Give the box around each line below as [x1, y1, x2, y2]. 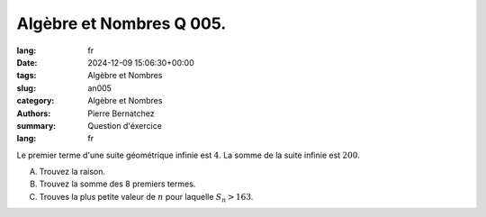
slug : [16, 82, 36, 94]
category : [16, 95, 55, 106]
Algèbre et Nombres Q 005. [16, 14, 227, 33]
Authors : [16, 108, 51, 119]
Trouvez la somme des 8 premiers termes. [39, 178, 196, 189]
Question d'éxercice [87, 120, 162, 131]
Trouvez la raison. [39, 167, 105, 177]
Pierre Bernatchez [87, 108, 155, 119]
